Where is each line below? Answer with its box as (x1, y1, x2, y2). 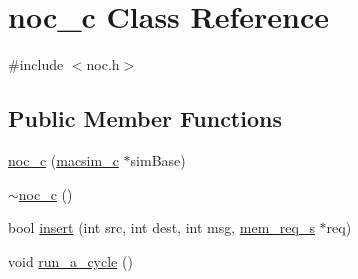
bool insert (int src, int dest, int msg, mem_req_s (8, 217, 315, 238)
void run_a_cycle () (8, 250, 133, 271)
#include (8, 54, 64, 75)
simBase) (130, 149, 186, 170)
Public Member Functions (8, 103, 282, 134)
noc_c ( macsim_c (8, 149, 119, 170)
